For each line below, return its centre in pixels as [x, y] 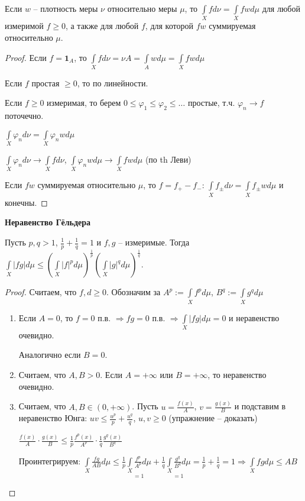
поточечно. [24, 116]
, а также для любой [102, 26]
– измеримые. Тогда [154, 242]
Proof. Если [26, 57]
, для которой [169, 26]
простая [46, 83]
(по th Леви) [168, 159]
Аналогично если [50, 355]
